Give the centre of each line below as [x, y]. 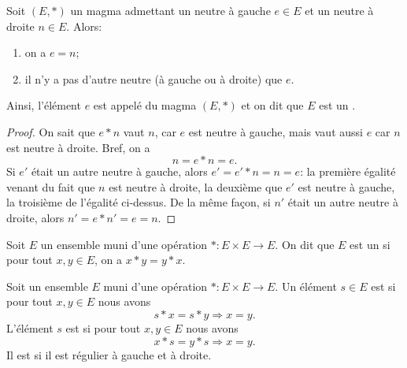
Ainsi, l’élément [44, 105]
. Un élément [306, 286]
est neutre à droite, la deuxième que [196, 186]
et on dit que [272, 105]
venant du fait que [51, 186]
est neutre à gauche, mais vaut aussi [276, 131]
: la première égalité [348, 171]
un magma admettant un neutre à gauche [170, 10]
